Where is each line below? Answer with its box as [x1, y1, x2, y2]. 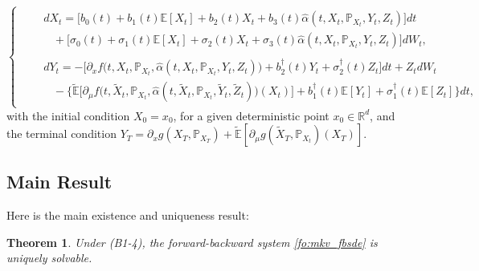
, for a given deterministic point [173, 107, 330, 123]
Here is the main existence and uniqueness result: [6, 207, 249, 224]
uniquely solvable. [6, 249, 92, 266]
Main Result [6, 169, 113, 194]
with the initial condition [6, 107, 130, 123]
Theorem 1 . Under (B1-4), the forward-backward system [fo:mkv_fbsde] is [6, 233, 378, 250]
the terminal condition [6, 125, 117, 142]
